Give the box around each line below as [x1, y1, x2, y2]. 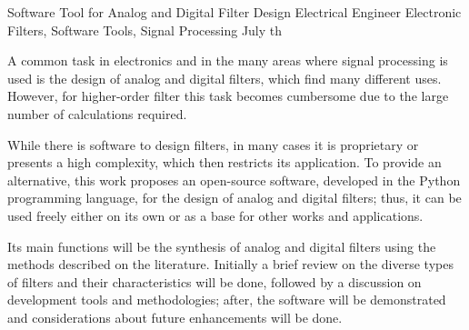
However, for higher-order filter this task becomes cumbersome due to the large [7, 86, 449, 105]
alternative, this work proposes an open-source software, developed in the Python [7, 170, 461, 189]
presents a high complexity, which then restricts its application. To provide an [7, 153, 442, 172]
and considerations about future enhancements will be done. [7, 307, 343, 326]
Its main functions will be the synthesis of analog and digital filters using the [7, 236, 436, 255]
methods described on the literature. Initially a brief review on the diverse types [7, 255, 454, 274]
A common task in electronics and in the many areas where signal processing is [7, 51, 448, 70]
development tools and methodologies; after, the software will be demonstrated [7, 290, 446, 309]
